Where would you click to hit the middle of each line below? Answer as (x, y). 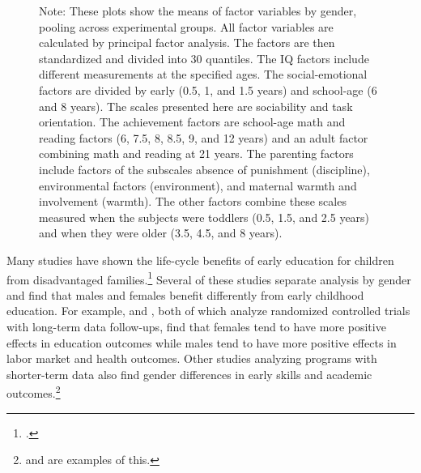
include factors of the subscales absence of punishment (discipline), (204, 169)
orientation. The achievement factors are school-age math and (192, 122)
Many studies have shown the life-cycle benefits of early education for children (200, 260)
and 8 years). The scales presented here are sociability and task (196, 106)
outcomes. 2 (34, 392)
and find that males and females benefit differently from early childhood (185, 294)
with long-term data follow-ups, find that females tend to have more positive (196, 326)
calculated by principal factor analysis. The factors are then (187, 43)
